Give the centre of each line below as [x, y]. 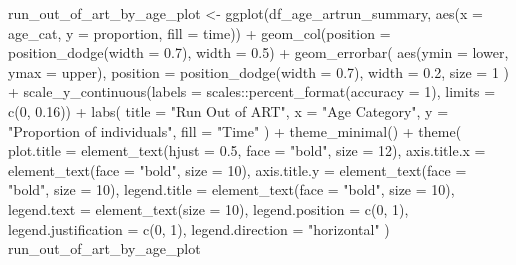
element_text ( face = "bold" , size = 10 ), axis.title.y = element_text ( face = [237, 169]
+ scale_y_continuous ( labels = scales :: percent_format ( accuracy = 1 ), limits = [252, 91]
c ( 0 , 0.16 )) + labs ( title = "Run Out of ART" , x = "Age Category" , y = [228, 110]
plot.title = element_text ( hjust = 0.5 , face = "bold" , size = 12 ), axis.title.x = [247, 150]
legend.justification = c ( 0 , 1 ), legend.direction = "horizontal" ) [199, 228]
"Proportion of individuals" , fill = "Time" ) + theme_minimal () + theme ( [235, 130]
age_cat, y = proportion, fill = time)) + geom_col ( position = [199, 32]
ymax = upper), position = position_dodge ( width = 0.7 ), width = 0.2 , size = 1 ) [259, 71]
